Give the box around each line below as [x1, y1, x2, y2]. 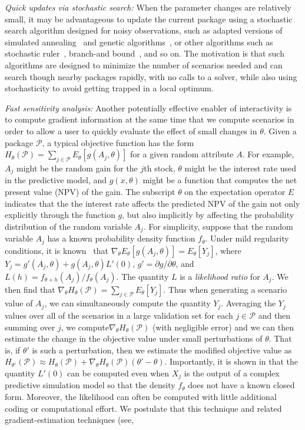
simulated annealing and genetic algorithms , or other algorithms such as [5, 35, 273, 48]
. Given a [263, 124, 297, 137]
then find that [5, 283, 55, 295]
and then [258, 309, 291, 321]
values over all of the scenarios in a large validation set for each [5, 309, 233, 321]
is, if [5, 343, 21, 356]
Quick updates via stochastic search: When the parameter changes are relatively [5, 1, 291, 13]
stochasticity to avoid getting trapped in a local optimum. [5, 82, 214, 94]
